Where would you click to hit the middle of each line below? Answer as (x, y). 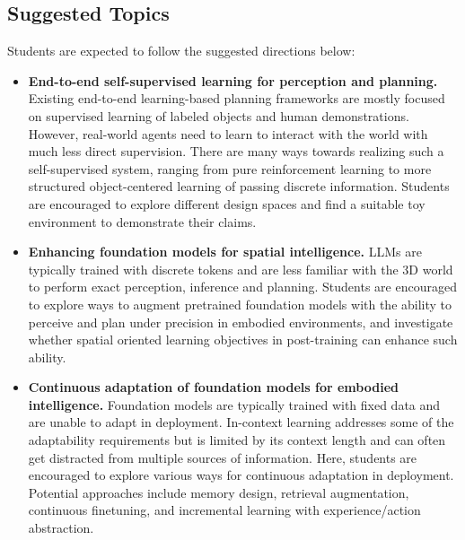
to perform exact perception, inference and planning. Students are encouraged (242, 287)
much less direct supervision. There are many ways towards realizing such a (236, 151)
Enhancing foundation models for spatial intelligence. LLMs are (225, 252)
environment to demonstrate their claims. (142, 221)
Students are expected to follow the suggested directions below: (181, 51)
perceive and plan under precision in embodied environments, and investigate (241, 322)
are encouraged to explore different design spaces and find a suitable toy (227, 203)
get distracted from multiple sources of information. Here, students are (223, 457)
